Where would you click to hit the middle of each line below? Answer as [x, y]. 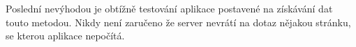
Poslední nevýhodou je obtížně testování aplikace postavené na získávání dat [169, 8]
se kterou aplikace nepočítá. [65, 36]
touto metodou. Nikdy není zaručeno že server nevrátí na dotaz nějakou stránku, [178, 22]
